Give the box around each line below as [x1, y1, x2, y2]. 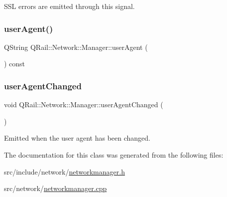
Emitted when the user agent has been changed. [4, 133, 150, 143]
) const [4, 58, 25, 69]
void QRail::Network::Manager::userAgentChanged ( [4, 99, 163, 110]
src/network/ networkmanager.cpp [4, 183, 107, 194]
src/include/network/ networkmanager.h [4, 166, 125, 177]
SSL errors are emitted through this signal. [4, 1, 135, 11]
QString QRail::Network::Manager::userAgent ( [4, 41, 148, 52]
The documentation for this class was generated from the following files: [4, 150, 224, 160]
